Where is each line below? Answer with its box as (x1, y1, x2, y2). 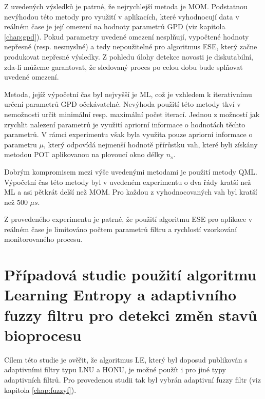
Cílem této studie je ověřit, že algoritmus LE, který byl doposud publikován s (4, 354, 248, 365)
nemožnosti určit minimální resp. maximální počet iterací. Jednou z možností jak (4, 108, 260, 119)
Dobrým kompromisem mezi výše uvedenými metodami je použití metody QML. (4, 166, 257, 177)
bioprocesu (4, 324, 82, 345)
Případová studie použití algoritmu (4, 264, 257, 285)
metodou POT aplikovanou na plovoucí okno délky (4, 149, 164, 160)
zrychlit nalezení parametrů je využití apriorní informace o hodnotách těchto (4, 119, 245, 129)
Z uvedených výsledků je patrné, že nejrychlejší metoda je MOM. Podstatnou (4, 1, 248, 11)
